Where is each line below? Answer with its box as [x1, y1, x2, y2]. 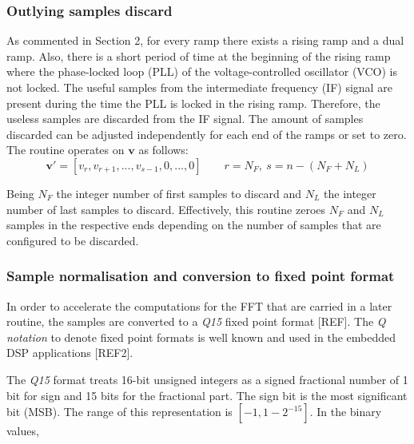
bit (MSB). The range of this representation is [6, 403, 233, 420]
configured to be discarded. [6, 232, 139, 248]
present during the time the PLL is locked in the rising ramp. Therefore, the [6, 94, 380, 111]
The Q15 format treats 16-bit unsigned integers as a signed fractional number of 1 [6, 371, 408, 387]
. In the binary [309, 403, 382, 420]
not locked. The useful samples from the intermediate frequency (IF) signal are [6, 79, 392, 95]
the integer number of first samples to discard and [56, 184, 301, 201]
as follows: [138, 141, 189, 158]
